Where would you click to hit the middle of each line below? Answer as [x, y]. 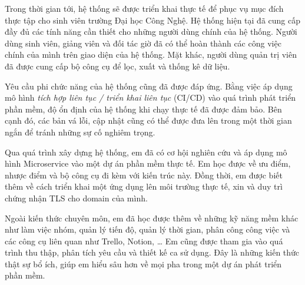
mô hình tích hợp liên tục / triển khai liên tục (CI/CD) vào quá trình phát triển [150, 97]
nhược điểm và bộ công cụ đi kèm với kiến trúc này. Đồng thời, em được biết [144, 175]
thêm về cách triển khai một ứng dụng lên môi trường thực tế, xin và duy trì [144, 186]
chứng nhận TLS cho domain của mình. [76, 198]
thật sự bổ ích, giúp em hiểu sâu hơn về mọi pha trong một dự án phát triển [143, 264]
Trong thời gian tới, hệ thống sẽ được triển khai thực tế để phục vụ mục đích [144, 8]
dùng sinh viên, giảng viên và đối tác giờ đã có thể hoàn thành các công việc [143, 43]
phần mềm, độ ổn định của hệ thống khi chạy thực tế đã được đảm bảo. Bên [143, 109]
